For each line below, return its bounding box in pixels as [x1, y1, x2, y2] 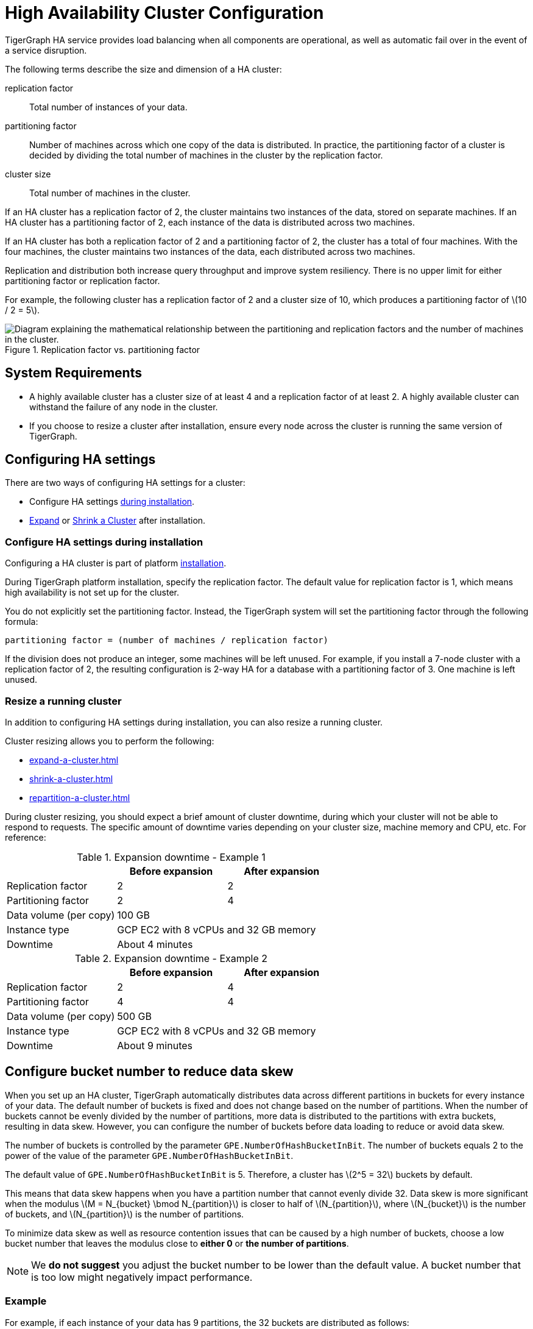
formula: [5, 616, 38, 627]
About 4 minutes [117, 938, 193, 950]
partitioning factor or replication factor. [5, 275, 160, 286]
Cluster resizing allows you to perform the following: [5, 735, 214, 746]
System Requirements [5, 365, 142, 381]
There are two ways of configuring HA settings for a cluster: [5, 477, 245, 488]
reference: [5, 832, 46, 843]
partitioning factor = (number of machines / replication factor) [5, 635, 329, 646]
